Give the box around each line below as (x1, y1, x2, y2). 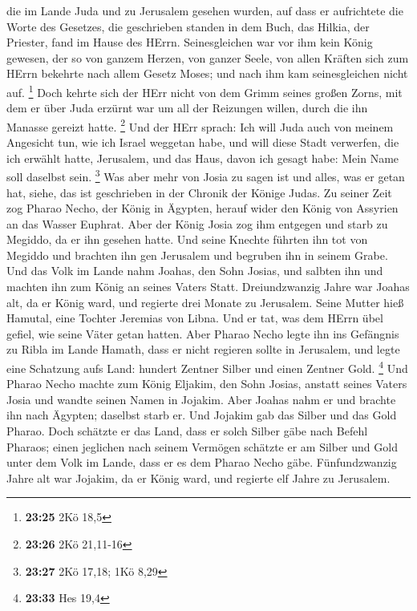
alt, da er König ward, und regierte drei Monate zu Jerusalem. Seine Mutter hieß (6, 293, 404, 310)
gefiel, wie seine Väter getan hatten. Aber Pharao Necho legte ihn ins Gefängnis (6, 325, 399, 342)
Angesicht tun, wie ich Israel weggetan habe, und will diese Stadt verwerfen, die (6, 134, 399, 151)
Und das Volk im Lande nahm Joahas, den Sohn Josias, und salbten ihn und (6, 262, 383, 279)
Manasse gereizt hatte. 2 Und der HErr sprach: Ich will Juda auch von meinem (6, 115, 394, 135)
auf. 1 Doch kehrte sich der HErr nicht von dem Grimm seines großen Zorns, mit (6, 81, 403, 100)
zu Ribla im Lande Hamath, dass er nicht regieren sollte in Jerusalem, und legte (6, 341, 400, 358)
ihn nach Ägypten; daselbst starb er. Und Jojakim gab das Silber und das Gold (6, 407, 397, 423)
